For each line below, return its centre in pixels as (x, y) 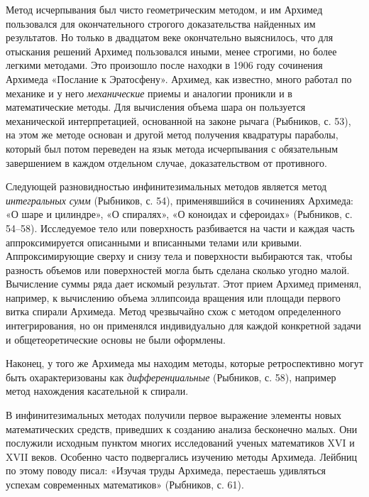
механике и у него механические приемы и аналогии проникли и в (149, 93)
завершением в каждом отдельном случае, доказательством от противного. (166, 162)
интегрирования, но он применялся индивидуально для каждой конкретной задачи (183, 326)
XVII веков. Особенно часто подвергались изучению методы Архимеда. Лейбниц (182, 456)
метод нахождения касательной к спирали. (97, 391)
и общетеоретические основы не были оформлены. (116, 339)
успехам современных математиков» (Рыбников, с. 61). (125, 484)
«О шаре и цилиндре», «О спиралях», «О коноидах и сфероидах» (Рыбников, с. (179, 214)
